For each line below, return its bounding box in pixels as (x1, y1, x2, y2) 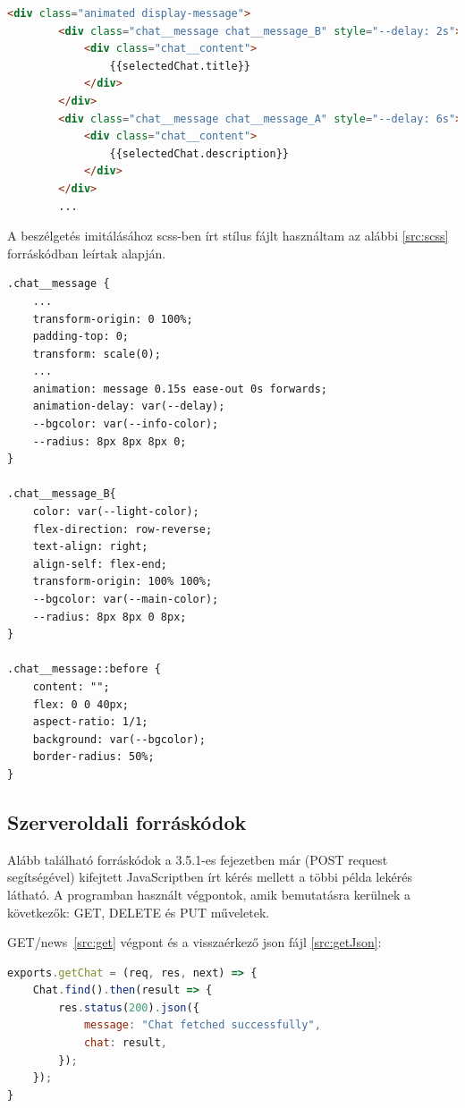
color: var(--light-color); (32, 505, 199, 519)
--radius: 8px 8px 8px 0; (32, 435, 187, 448)
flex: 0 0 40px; (32, 698, 130, 711)
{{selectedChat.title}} (109, 59, 251, 72)
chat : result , (83, 1036, 168, 1050)
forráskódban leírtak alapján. (7, 243, 166, 262)
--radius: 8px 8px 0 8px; (32, 610, 187, 623)
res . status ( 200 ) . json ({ (58, 1001, 199, 1014)
